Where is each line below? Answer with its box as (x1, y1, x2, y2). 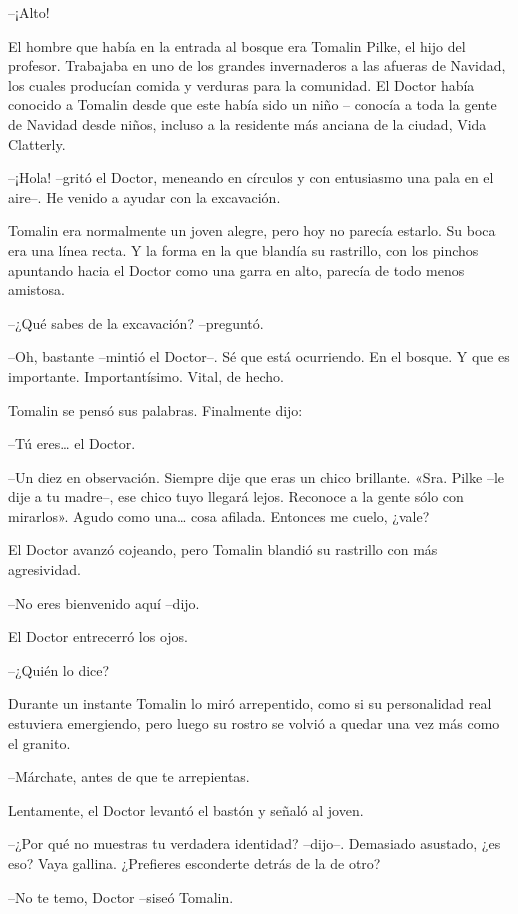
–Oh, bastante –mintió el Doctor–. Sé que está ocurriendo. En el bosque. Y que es (8, 346, 510, 367)
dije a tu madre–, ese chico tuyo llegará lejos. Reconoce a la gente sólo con (8, 486, 464, 507)
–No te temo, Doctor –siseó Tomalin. (8, 886, 234, 907)
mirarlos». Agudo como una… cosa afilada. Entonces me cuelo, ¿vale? (8, 505, 430, 526)
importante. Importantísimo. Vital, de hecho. (8, 365, 284, 386)
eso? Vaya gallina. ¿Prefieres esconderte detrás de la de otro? (8, 853, 381, 873)
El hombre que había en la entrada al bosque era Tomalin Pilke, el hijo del (8, 35, 466, 56)
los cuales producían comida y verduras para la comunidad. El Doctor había (8, 74, 475, 95)
